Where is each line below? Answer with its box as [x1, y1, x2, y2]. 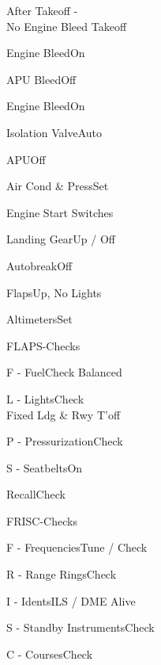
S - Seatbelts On [6, 459, 83, 476]
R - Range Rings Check [6, 566, 117, 583]
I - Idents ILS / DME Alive [6, 592, 136, 609]
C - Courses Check [6, 645, 93, 662]
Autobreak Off [6, 257, 73, 273]
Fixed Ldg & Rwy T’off [6, 406, 121, 422]
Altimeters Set [6, 311, 73, 327]
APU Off [6, 151, 46, 167]
